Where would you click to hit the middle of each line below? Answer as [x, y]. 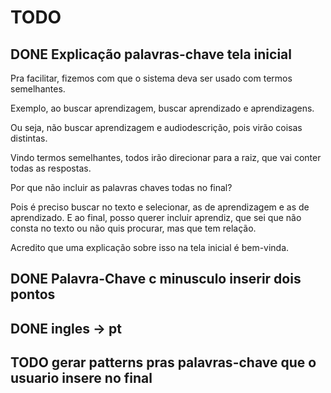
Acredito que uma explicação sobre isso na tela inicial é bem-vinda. [150, 247]
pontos [33, 294]
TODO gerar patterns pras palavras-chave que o [163, 362]
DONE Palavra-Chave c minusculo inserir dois [156, 279]
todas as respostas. [51, 168]
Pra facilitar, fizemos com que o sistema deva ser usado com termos [151, 78]
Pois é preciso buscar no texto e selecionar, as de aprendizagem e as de [160, 207]
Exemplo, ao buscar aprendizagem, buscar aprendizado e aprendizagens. [162, 108]
